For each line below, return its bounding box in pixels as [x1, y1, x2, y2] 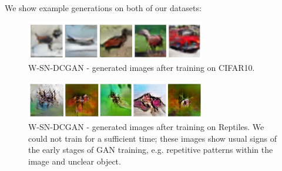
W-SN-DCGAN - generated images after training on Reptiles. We [28, 120, 264, 132]
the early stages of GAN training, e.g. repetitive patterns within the [28, 143, 273, 156]
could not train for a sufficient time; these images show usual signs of [28, 132, 277, 144]
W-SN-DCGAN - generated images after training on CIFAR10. [28, 61, 255, 74]
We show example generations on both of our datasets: [5, 2, 202, 13]
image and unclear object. [28, 155, 121, 167]
